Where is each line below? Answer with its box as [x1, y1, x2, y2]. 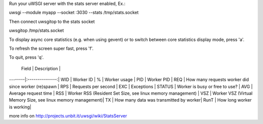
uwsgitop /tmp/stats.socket [9, 27, 64, 34]
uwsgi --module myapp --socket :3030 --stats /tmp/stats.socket [9, 10, 139, 16]
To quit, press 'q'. [9, 54, 44, 61]
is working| [9, 104, 32, 110]
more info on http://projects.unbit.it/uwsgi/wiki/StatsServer [9, 113, 127, 119]
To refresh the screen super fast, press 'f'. [9, 45, 94, 51]
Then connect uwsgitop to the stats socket [9, 19, 95, 24]
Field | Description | [21, 65, 61, 71]
